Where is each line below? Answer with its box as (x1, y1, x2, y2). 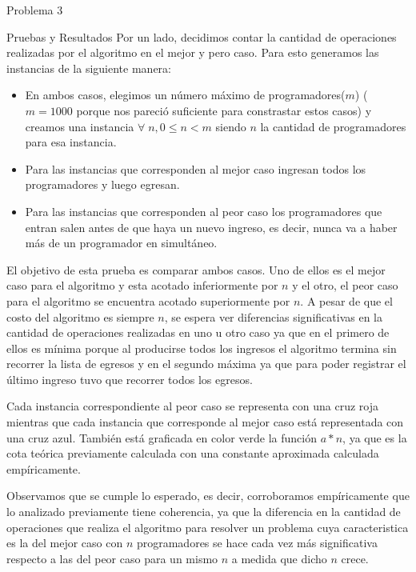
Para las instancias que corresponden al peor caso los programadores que (25, 202, 382, 219)
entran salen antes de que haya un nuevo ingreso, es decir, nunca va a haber (25, 218, 398, 235)
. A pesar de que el (300, 292, 393, 309)
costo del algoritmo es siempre (6, 308, 154, 325)
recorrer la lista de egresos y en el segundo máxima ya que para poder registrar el (6, 355, 406, 372)
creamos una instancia (25, 118, 134, 134)
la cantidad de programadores (260, 118, 406, 134)
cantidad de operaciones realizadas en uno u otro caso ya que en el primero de (6, 324, 390, 341)
